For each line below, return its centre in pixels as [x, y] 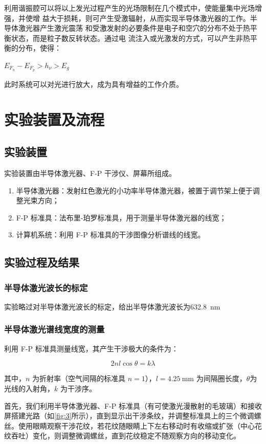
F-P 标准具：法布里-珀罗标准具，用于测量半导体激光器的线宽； [121, 217]
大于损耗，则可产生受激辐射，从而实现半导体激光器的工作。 [150, 18]
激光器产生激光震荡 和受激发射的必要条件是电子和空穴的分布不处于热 [134, 28]
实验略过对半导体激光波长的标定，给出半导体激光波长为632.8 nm [112, 306]
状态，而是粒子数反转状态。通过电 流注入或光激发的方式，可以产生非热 [130, 38]
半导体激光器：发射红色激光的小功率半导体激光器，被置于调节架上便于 [134, 190]
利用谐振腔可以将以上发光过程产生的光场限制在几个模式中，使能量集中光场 [129, 8]
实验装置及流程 [54, 119]
